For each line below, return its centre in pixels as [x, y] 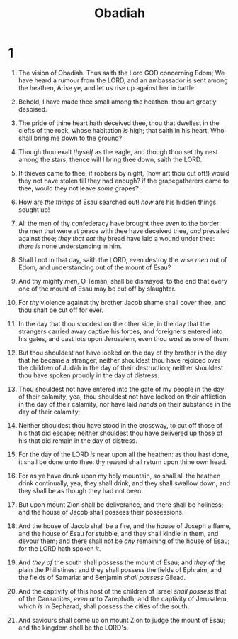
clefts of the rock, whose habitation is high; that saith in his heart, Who [121, 130]
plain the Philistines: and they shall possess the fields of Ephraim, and [120, 569]
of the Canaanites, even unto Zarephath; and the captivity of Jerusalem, [123, 598]
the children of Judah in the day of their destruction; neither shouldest [121, 367]
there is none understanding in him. [70, 246]
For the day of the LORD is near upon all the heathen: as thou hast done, [124, 454]
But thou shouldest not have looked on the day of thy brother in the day [123, 353]
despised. [33, 109]
